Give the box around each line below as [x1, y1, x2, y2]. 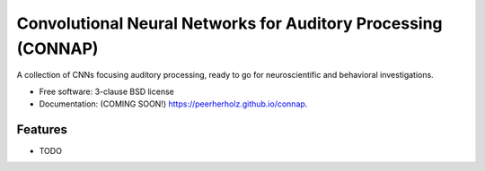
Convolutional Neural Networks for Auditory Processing [16, 13, 444, 33]
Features [16, 122, 67, 137]
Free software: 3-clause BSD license [39, 86, 174, 97]
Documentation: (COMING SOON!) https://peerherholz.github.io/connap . [39, 98, 308, 109]
